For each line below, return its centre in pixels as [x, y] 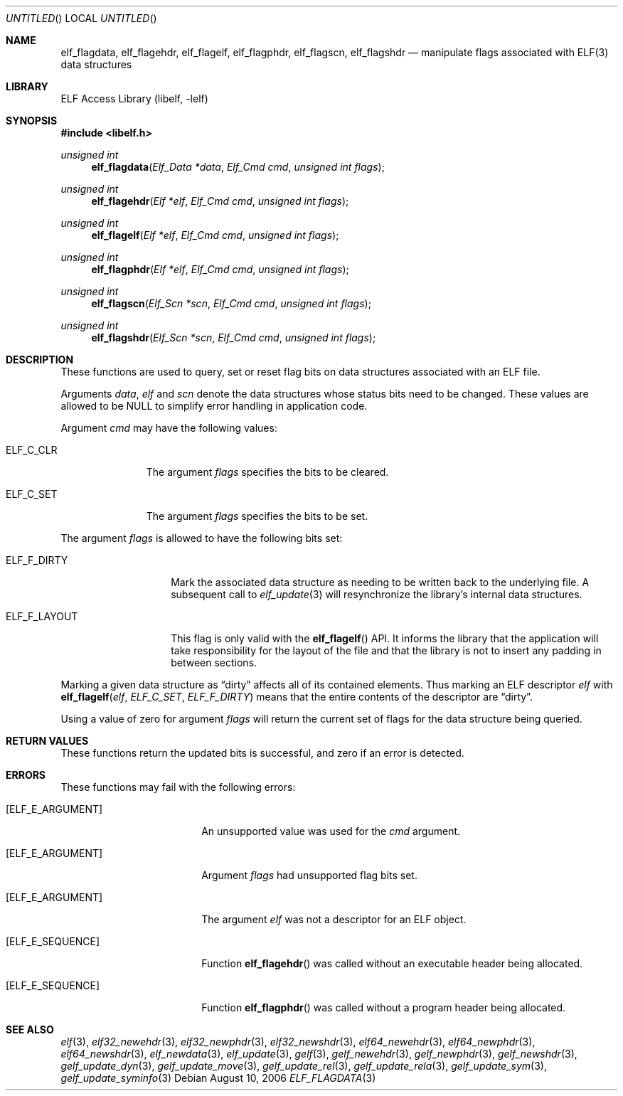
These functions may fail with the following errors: [178, 787]
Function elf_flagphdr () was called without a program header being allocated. [384, 1007]
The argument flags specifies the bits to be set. [257, 516]
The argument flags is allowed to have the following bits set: [202, 538]
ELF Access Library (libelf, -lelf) [134, 99]
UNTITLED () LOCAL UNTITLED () [81, 18]
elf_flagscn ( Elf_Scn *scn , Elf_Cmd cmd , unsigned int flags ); [231, 303]
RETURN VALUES [47, 741]
